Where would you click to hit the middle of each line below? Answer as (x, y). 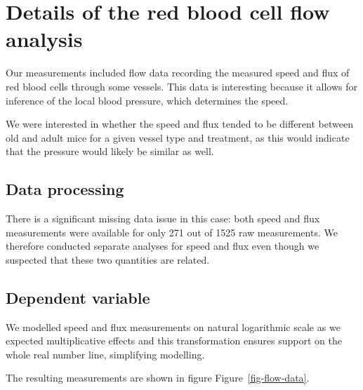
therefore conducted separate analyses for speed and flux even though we (163, 246)
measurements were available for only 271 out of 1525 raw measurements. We (172, 232)
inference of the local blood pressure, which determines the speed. (147, 100)
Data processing (65, 189)
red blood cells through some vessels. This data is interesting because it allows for (181, 86)
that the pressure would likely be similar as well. (110, 151)
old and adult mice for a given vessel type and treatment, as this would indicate (178, 137)
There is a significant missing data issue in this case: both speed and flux (163, 218)
